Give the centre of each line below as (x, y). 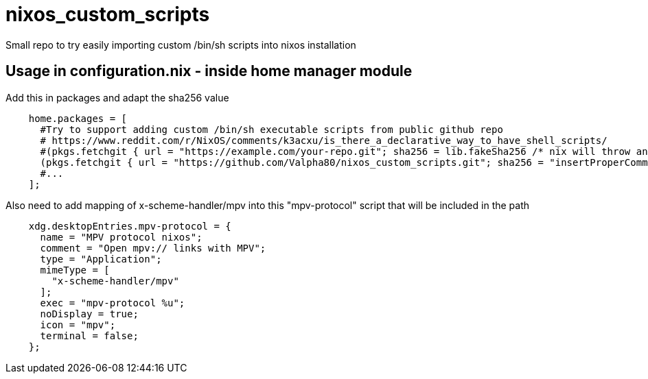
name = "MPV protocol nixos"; (121, 237)
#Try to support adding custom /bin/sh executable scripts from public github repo (271, 129)
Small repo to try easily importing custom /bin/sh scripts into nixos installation (181, 45)
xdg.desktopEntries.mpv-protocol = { (130, 226)
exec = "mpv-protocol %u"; (113, 303)
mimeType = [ (75, 270)
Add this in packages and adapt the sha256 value (117, 97)
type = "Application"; (101, 259)
